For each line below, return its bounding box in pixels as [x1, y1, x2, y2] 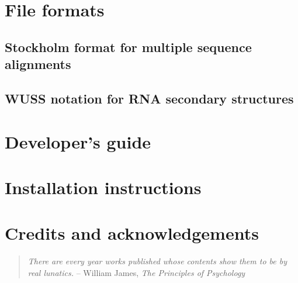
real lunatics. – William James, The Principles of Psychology [27, 266, 245, 278]
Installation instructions [5, 175, 202, 199]
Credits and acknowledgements [5, 221, 259, 245]
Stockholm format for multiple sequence [5, 37, 252, 56]
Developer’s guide [5, 129, 151, 153]
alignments [5, 55, 71, 73]
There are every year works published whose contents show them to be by [27, 255, 287, 267]
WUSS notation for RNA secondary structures [5, 89, 294, 107]
